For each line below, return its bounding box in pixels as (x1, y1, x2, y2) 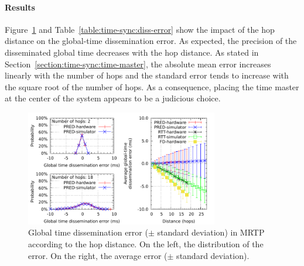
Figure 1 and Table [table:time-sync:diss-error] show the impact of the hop (5, 23, 275, 35)
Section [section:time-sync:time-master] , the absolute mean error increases (5, 57, 271, 70)
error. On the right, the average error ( (28, 249, 168, 261)
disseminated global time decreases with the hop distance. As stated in (5, 46, 259, 58)
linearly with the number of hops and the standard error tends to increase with (5, 69, 289, 81)
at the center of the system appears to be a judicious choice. (5, 92, 221, 104)
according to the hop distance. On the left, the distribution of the (28, 237, 264, 250)
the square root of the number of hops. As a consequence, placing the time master (5, 80, 299, 93)
